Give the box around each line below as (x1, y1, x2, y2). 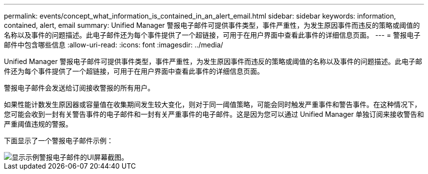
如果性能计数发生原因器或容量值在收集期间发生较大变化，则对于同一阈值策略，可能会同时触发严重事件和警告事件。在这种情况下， (4, 100, 421, 109)
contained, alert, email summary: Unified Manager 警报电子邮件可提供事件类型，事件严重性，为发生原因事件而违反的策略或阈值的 (4, 21, 420, 29)
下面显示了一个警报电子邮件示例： (4, 136, 113, 145)
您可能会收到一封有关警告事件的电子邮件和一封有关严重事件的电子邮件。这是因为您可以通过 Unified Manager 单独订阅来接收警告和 (4, 110, 424, 118)
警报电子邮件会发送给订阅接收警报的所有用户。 (4, 84, 154, 92)
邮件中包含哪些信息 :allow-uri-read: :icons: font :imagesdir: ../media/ (4, 41, 223, 49)
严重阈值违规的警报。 (4, 120, 72, 128)
